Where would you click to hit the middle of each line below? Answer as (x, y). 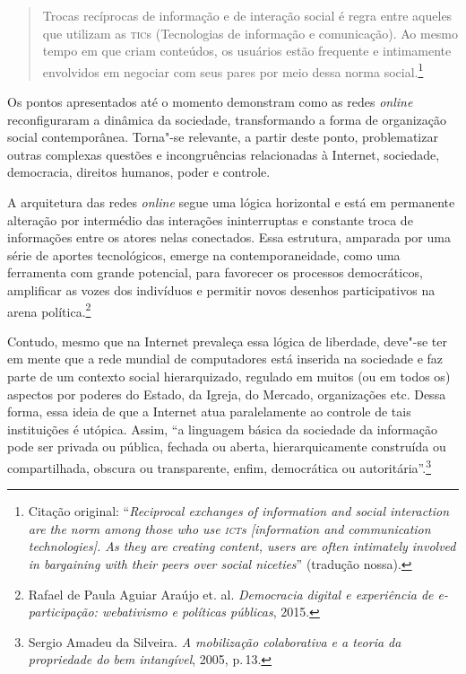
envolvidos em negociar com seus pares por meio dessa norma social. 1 (233, 70)
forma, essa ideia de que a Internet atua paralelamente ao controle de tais (209, 411)
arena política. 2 (49, 310)
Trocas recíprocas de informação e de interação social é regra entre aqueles (247, 15)
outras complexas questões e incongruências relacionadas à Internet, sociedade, (224, 154)
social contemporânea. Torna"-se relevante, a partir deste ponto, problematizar (223, 137)
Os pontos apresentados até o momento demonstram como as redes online (210, 102)
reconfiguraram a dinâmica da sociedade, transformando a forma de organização (227, 119)
